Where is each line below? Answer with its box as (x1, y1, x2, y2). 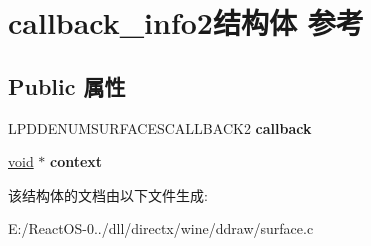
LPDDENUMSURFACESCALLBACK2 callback (8, 117, 312, 138)
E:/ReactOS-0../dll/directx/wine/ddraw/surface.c (8, 218, 314, 239)
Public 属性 (8, 70, 126, 101)
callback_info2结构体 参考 (8, 2, 364, 43)
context (50, 151, 103, 172)
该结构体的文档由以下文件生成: (8, 184, 208, 205)
